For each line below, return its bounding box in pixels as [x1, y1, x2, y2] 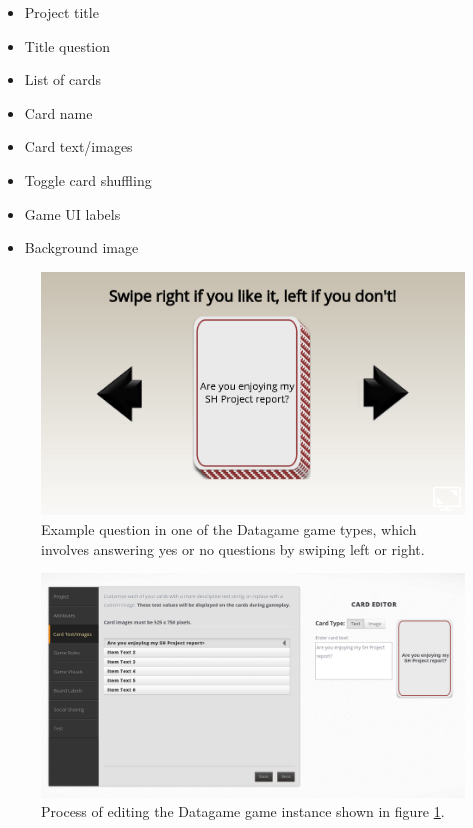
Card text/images [24, 136, 133, 157]
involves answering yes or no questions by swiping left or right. [41, 538, 425, 559]
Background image [24, 237, 139, 258]
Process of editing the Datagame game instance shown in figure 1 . [41, 801, 445, 822]
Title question [24, 35, 111, 56]
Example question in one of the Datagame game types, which [41, 519, 417, 540]
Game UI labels [24, 203, 121, 224]
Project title [24, 2, 99, 22]
